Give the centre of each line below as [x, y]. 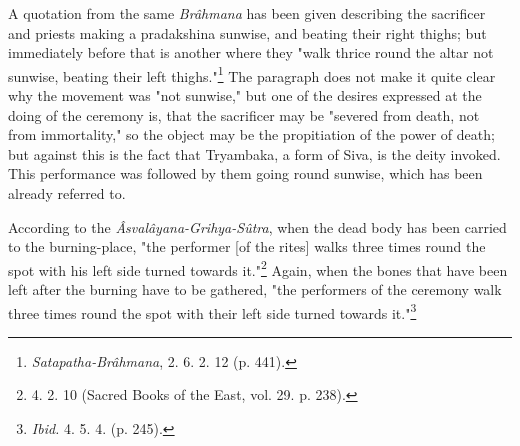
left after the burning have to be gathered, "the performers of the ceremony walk [255, 289]
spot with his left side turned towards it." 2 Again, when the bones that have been [258, 268]
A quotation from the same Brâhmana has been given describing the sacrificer [247, 13]
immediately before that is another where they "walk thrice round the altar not [251, 52]
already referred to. [67, 193]
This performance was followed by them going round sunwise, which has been [245, 173]
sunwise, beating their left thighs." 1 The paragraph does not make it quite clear [252, 74]
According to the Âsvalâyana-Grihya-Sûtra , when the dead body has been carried [257, 226]
